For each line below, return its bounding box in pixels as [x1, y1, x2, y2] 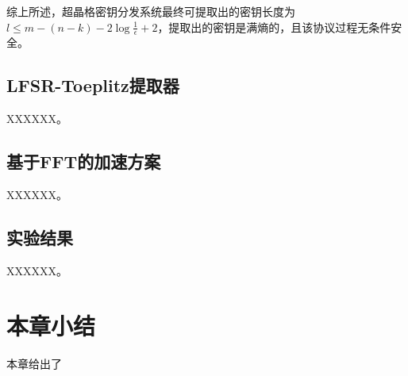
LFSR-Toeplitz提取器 [6, 73, 179, 98]
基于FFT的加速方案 [6, 149, 161, 174]
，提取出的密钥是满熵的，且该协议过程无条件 [157, 18, 391, 35]
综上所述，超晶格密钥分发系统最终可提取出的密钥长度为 [6, 3, 295, 19]
